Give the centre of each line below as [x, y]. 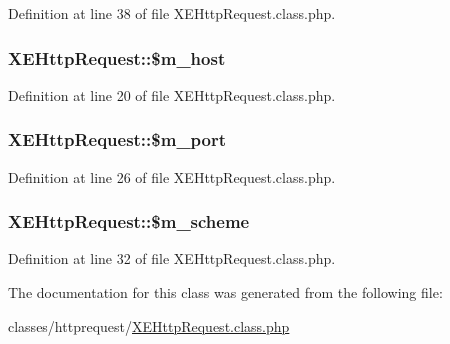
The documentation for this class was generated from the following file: [225, 292]
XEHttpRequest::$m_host [117, 57]
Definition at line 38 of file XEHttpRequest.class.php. [172, 13]
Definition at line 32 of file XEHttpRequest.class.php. [172, 258]
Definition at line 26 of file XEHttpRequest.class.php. [172, 176]
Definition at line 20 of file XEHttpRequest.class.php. [172, 94]
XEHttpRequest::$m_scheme [129, 221]
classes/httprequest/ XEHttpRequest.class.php [149, 325]
